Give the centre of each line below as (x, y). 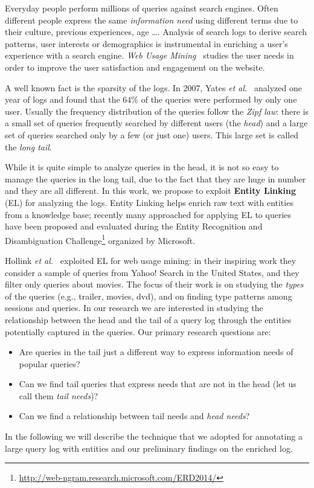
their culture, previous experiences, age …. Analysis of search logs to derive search (156, 32)
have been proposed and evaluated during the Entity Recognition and (134, 226)
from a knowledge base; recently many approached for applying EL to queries (148, 214)
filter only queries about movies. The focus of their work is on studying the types (154, 284)
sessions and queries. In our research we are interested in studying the (134, 308)
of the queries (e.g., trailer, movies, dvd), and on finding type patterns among (149, 296)
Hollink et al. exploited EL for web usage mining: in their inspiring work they (151, 260)
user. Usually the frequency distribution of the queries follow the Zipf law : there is (157, 111)
